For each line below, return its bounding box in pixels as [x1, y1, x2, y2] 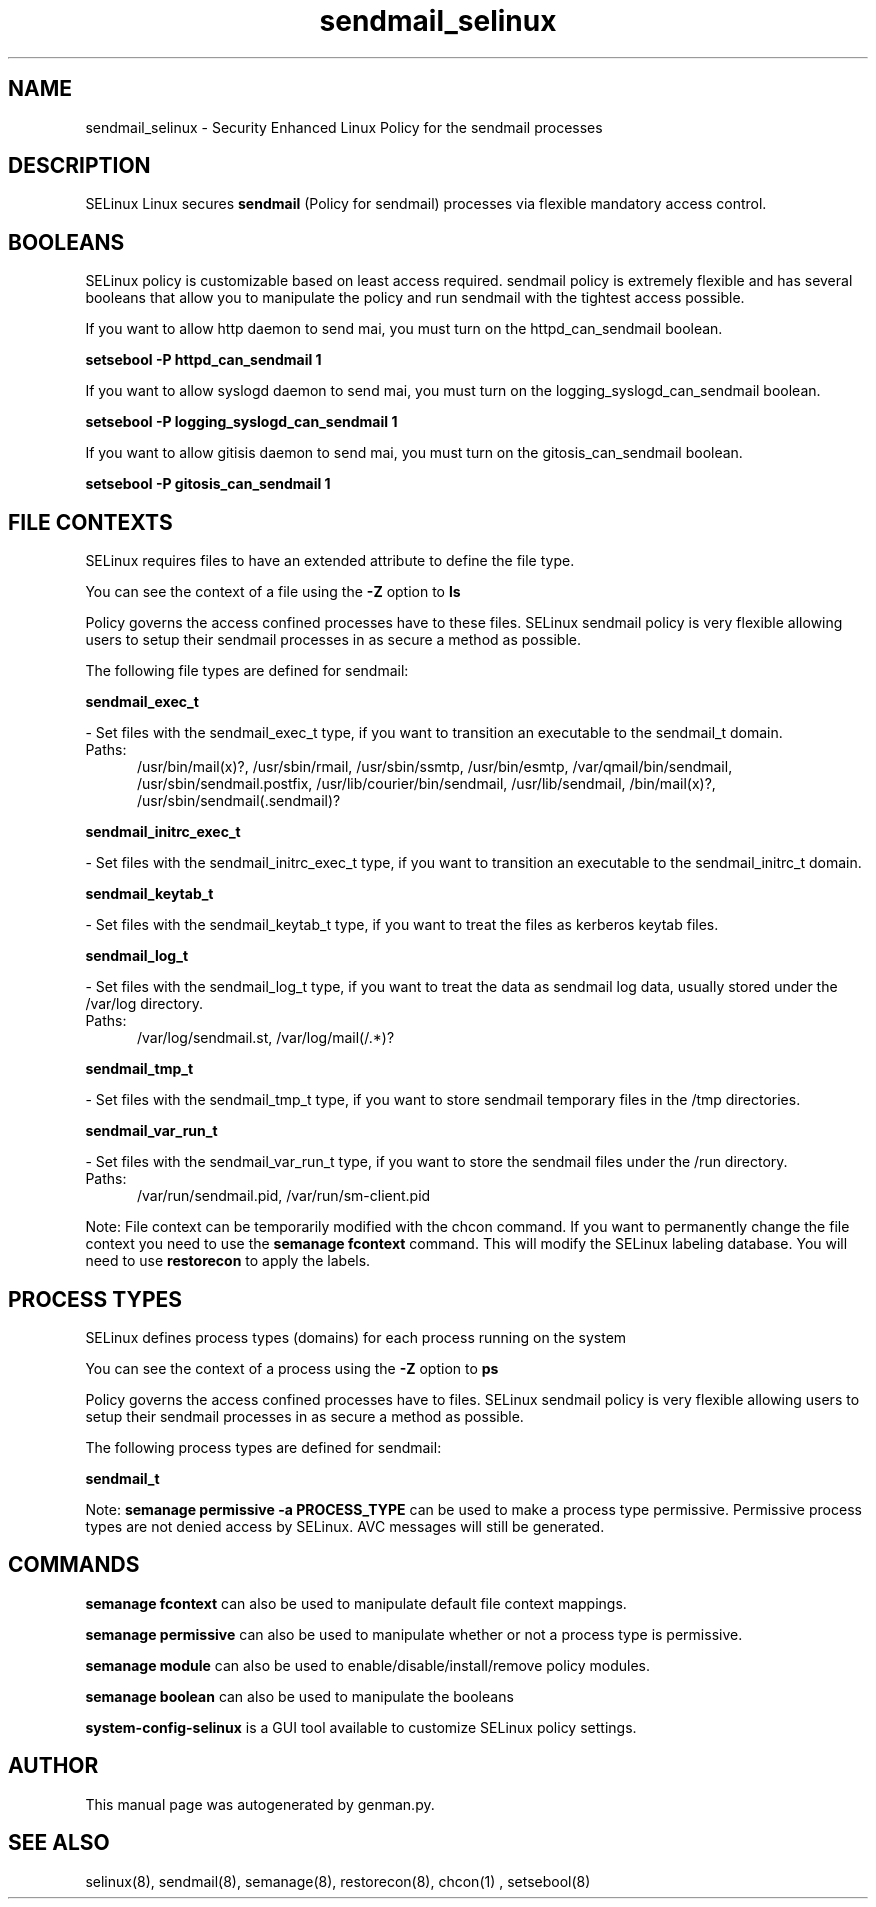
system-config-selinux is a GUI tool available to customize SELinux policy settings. [85, 1718, 637, 1736]
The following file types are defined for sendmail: [85, 662, 409, 680]
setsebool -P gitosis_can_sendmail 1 [85, 475, 331, 493]
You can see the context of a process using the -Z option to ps [85, 1359, 499, 1377]
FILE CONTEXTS [8, 509, 173, 535]
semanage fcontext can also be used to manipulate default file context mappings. [85, 1594, 627, 1612]
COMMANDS [8, 1552, 140, 1578]
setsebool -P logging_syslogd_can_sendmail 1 [85, 413, 398, 431]
